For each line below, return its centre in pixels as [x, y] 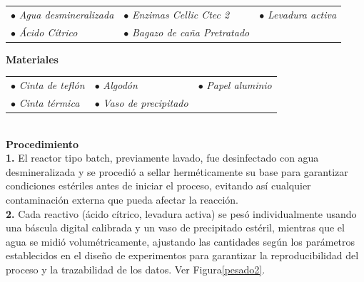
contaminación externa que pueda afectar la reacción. [122, 199]
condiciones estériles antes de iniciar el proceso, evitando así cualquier [158, 186]
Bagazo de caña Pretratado [191, 32]
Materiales [32, 59]
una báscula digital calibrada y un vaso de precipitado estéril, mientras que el [175, 228]
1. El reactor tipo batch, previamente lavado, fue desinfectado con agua [162, 158]
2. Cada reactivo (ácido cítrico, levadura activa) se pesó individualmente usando [181, 213]
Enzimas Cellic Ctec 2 [181, 14]
